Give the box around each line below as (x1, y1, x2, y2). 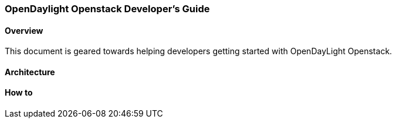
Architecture (5, 66, 55, 77)
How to (5, 87, 33, 98)
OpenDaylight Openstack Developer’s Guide (5, 3, 210, 15)
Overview (5, 25, 43, 36)
